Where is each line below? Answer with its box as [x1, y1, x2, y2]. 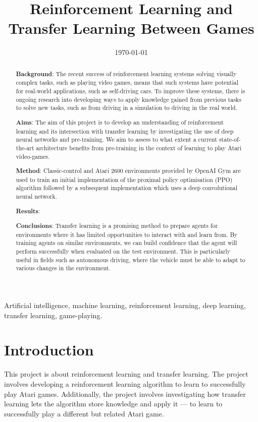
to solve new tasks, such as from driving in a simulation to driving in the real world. [16, 103, 238, 112]
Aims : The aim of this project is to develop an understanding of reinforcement [16, 117, 224, 127]
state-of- [219, 135, 241, 144]
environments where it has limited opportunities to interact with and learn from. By [16, 230, 238, 238]
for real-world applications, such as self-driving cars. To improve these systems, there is [16, 87, 245, 95]
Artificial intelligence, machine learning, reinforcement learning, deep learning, [4, 300, 246, 311]
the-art [16, 143, 34, 152]
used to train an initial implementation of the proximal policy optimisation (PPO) [16, 175, 233, 184]
